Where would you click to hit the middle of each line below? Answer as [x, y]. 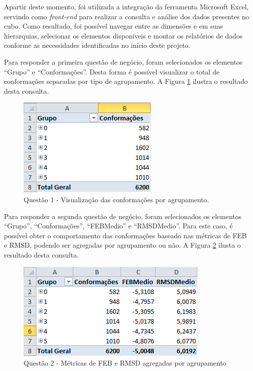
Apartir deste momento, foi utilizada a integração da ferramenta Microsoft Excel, [126, 6]
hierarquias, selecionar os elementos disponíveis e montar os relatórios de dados [123, 35]
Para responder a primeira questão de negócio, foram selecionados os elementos [123, 61]
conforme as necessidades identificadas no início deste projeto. [97, 45]
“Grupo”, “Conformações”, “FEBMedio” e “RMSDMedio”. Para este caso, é [118, 226]
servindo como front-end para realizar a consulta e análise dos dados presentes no [127, 16]
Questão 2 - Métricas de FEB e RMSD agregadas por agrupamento [125, 363]
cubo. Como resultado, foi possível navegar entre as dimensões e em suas [113, 26]
